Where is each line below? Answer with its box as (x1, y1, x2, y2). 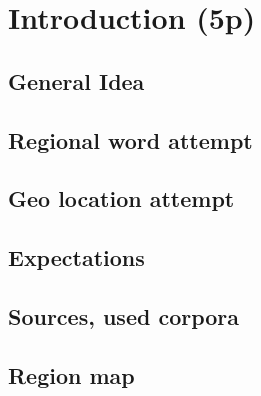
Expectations (8, 242, 145, 273)
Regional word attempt (8, 124, 253, 155)
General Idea (8, 65, 145, 96)
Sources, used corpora (8, 300, 240, 331)
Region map (8, 359, 135, 390)
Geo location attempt (8, 183, 235, 214)
